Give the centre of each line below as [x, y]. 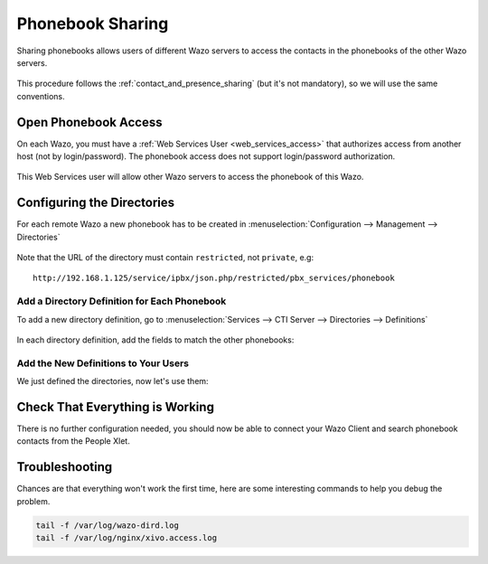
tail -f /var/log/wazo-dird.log [108, 525]
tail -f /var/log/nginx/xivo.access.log [126, 538]
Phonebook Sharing [93, 23]
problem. [33, 501]
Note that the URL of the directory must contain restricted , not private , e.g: [165, 258]
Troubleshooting [65, 467]
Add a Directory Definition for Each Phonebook [122, 301]
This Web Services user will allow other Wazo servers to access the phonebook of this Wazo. [190, 177]
